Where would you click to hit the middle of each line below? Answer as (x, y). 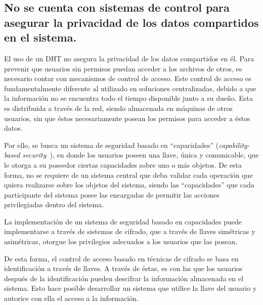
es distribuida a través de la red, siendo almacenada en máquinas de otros (118, 108)
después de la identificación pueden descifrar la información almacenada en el (124, 278)
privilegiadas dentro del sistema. (54, 204)
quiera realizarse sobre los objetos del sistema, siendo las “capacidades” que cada (129, 185)
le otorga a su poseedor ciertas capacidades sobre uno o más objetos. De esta (123, 164)
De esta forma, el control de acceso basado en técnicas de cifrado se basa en (121, 258)
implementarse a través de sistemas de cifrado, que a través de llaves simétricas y (130, 231)
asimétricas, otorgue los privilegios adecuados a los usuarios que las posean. (121, 241)
